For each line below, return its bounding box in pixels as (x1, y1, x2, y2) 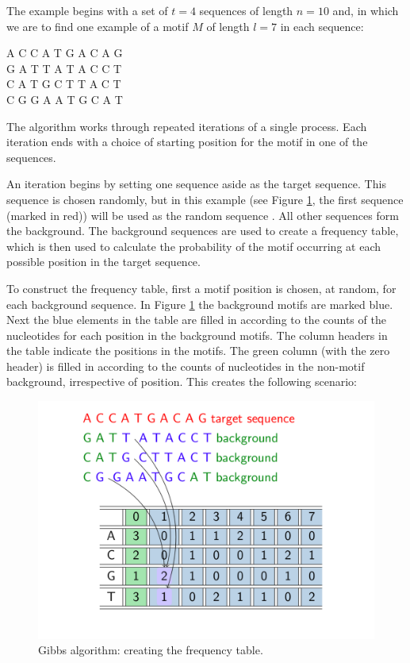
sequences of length (199, 2, 293, 18)
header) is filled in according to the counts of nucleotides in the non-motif (6, 357, 365, 374)
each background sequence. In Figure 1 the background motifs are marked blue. (6, 295, 393, 312)
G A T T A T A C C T (6, 60, 122, 76)
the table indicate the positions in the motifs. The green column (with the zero (6, 342, 390, 359)
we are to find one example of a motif (6, 17, 189, 34)
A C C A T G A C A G (6, 44, 123, 61)
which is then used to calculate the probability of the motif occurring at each (6, 237, 381, 254)
